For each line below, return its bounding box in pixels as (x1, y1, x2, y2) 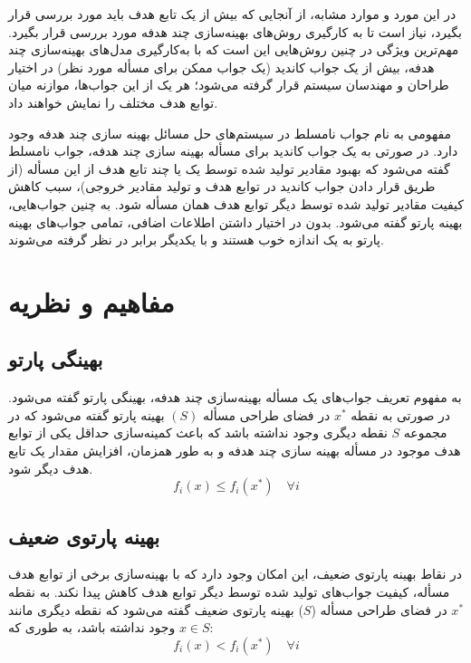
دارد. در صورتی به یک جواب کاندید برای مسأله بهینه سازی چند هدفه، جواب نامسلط (8, 141, 458, 160)
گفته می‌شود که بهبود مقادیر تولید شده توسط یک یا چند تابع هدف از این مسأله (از (8, 159, 450, 178)
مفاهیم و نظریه (8, 283, 175, 320)
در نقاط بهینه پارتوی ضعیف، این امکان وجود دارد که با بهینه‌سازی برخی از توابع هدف (8, 564, 462, 583)
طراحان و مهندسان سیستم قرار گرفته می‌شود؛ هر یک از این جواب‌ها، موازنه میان (8, 75, 449, 94)
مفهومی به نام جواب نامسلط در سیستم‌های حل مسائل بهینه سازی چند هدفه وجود (8, 123, 451, 142)
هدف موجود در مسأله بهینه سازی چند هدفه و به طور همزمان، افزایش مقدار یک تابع (8, 441, 461, 460)
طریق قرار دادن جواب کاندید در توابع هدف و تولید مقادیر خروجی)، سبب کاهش (8, 177, 436, 196)
